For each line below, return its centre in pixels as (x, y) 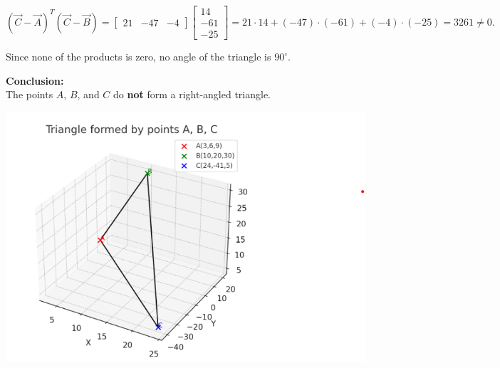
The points (30, 94)
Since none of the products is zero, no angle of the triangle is (139, 57)
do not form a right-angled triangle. (192, 94)
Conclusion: (35, 80)
